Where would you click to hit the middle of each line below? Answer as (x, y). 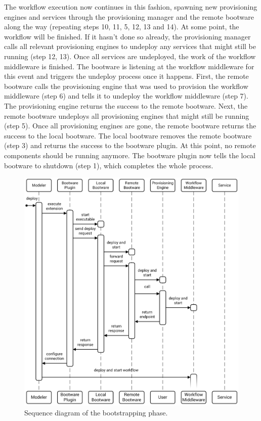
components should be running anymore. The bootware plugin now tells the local (130, 155)
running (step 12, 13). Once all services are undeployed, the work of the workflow (130, 56)
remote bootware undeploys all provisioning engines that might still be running (127, 115)
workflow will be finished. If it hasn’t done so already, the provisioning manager (127, 36)
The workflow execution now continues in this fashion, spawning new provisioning (131, 7)
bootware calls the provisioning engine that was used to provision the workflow (126, 86)
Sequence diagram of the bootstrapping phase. (96, 412)
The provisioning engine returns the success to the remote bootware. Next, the (126, 105)
